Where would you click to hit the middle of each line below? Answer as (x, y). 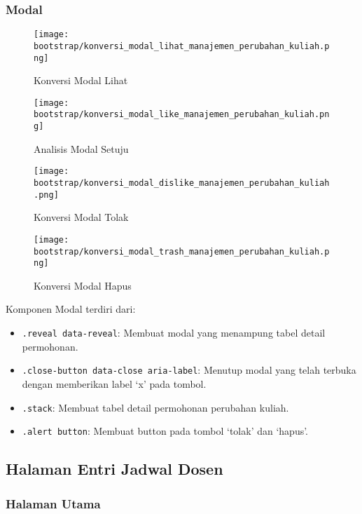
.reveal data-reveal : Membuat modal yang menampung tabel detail (174, 333)
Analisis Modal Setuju (81, 148)
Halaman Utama (53, 503)
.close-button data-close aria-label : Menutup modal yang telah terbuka (189, 370)
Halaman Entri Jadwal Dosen (114, 469)
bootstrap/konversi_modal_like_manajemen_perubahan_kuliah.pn (182, 115)
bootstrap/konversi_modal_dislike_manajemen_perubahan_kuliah (182, 183)
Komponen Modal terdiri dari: (71, 309)
